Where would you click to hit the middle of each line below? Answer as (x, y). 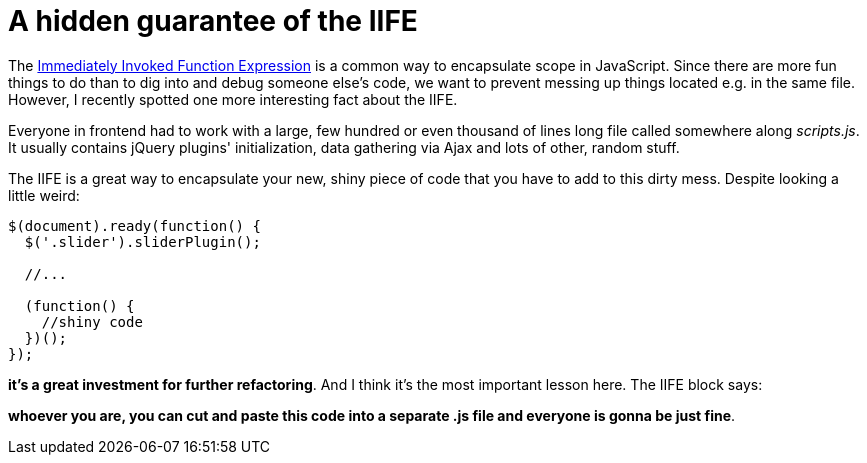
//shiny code (92, 321)
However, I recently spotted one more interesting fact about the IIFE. (233, 99)
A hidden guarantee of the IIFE (213, 21)
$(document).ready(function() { (134, 225)
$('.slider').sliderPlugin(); (142, 241)
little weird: (44, 195)
